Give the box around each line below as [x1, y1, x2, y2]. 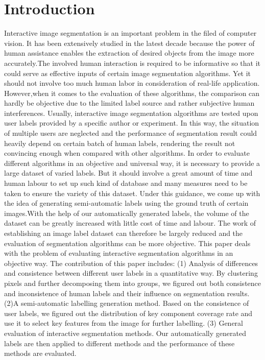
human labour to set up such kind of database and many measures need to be [4, 178, 248, 188]
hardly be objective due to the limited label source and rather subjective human [4, 98, 255, 108]
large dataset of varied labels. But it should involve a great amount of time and [4, 167, 253, 178]
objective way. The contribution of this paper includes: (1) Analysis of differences [4, 257, 258, 268]
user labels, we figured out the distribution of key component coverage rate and [4, 307, 253, 318]
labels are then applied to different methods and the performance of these [4, 338, 235, 348]
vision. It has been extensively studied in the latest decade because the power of [4, 37, 255, 48]
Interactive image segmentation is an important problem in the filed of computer [4, 28, 257, 38]
